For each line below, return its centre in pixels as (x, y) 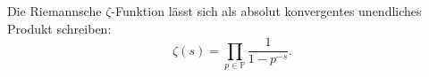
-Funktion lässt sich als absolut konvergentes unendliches (266, 11)
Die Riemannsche (55, 11)
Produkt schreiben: (59, 28)
